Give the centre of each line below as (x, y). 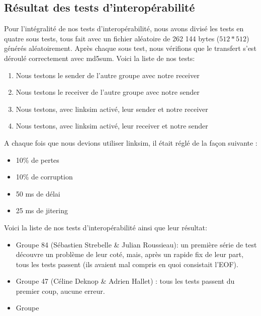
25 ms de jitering (42, 210)
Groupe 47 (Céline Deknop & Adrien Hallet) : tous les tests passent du (125, 281)
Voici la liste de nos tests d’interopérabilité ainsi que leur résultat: (106, 227)
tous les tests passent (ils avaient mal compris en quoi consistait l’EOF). (127, 264)
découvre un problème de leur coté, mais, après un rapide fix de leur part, (130, 254)
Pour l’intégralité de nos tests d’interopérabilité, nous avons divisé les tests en (124, 28)
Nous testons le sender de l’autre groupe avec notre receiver (108, 75)
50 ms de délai (38, 193)
